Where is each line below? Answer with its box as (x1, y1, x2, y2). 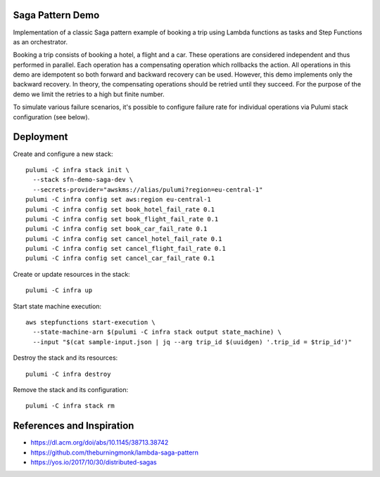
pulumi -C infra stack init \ (25, 166, 130, 174)
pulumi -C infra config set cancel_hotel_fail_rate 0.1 (25, 235, 222, 242)
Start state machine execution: (13, 302, 102, 311)
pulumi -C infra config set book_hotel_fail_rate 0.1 (25, 205, 215, 214)
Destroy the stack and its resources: (13, 353, 118, 362)
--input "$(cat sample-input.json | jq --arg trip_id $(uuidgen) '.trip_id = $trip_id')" (32, 338, 352, 346)
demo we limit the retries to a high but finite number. (13, 90, 165, 98)
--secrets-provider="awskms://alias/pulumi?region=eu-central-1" (32, 185, 263, 193)
